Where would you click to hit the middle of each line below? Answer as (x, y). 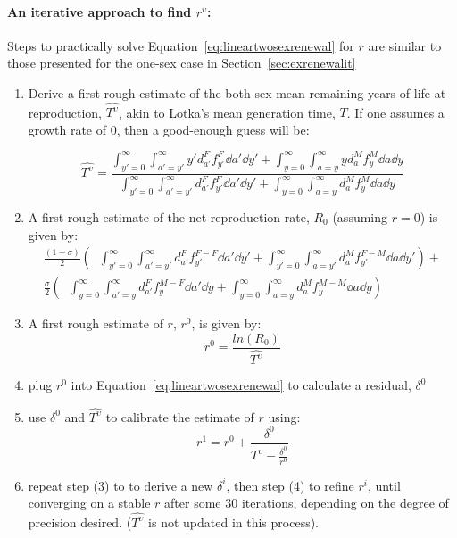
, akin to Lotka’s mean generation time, (227, 112)
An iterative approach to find (100, 11)
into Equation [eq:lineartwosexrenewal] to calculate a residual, (241, 385)
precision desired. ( (80, 521)
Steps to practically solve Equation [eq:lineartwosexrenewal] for (181, 45)
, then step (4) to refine (290, 485)
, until (384, 485)
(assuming (360, 216)
